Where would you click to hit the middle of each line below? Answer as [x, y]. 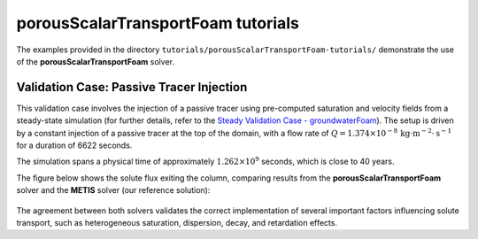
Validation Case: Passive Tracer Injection [132, 87]
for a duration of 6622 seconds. [74, 145]
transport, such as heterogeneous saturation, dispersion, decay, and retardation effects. [177, 222]
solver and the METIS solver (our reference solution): [113, 190]
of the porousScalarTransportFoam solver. [96, 61]
